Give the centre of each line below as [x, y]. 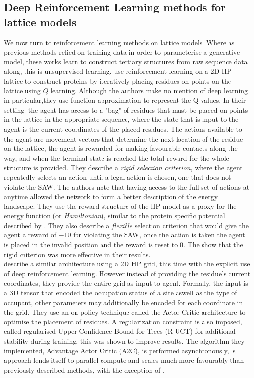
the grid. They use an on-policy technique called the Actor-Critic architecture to [125, 312]
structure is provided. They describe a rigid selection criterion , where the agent [123, 167]
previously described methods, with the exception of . [84, 369]
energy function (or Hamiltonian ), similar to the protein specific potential [114, 216]
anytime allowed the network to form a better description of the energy [111, 196]
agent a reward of [30, 235]
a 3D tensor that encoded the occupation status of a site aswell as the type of [121, 293]
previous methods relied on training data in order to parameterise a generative [122, 52]
